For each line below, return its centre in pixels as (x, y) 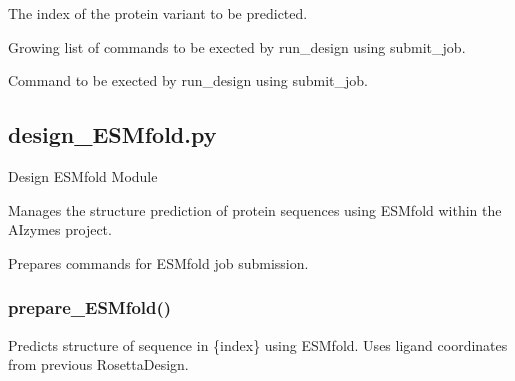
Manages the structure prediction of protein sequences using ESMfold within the (255, 209)
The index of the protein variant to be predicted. (158, 13)
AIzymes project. (60, 229)
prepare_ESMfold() (90, 307)
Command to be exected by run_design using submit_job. (188, 80)
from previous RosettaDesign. (98, 364)
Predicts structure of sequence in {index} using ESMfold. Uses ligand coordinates (258, 344)
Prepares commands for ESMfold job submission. (158, 262)
